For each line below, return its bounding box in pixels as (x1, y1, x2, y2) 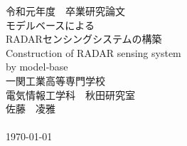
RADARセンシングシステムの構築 (6, 31, 162, 46)
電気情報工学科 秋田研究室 (6, 87, 135, 102)
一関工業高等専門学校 (6, 73, 105, 88)
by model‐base (6, 59, 68, 74)
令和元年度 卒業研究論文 (6, 4, 125, 18)
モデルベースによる (6, 17, 95, 32)
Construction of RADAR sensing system (6, 45, 181, 60)
